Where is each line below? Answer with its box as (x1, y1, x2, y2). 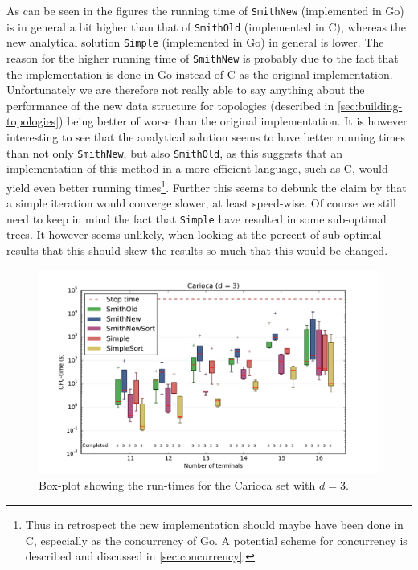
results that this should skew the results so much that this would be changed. (6, 241, 388, 258)
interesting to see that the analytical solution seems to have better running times (6, 129, 405, 145)
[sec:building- (337, 96, 403, 113)
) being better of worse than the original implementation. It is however (59, 113, 408, 129)
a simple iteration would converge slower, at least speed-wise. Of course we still (6, 195, 396, 211)
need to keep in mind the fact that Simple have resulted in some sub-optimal (6, 210, 387, 227)
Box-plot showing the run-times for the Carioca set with (39, 477, 316, 494)
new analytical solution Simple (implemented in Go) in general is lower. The (6, 34, 384, 51)
